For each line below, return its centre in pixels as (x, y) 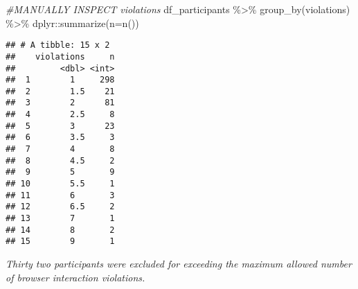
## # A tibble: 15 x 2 (58, 45)
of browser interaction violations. (75, 277)
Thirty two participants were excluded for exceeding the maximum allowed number (179, 263)
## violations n (60, 56)
